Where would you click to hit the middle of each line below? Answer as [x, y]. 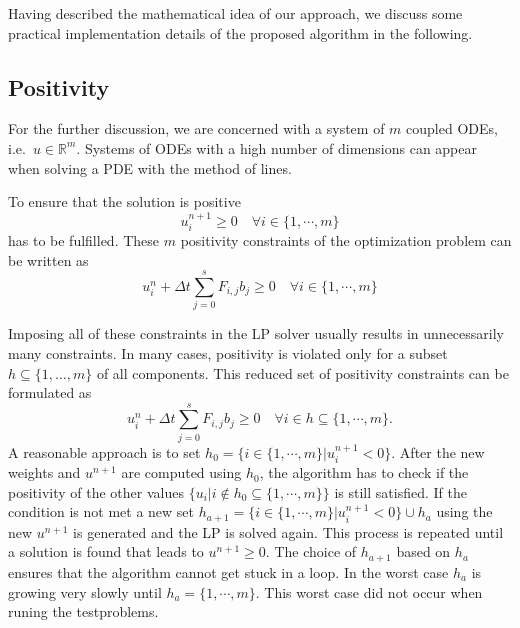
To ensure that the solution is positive [124, 201]
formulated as [50, 392]
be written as [48, 259]
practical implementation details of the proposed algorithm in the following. [240, 32]
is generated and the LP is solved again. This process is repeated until [288, 531]
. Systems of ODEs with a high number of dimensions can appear [276, 147]
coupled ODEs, [452, 128]
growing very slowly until [85, 591]
